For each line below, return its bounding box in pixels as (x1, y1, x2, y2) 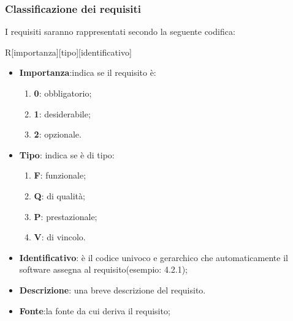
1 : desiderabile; (34, 107, 91, 120)
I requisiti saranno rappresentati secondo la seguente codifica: (5, 25, 235, 38)
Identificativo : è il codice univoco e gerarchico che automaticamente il (19, 251, 288, 264)
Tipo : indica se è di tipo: (19, 148, 115, 161)
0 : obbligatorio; (34, 87, 92, 99)
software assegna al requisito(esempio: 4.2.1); (19, 263, 188, 276)
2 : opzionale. (34, 128, 82, 141)
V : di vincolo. (34, 231, 86, 243)
